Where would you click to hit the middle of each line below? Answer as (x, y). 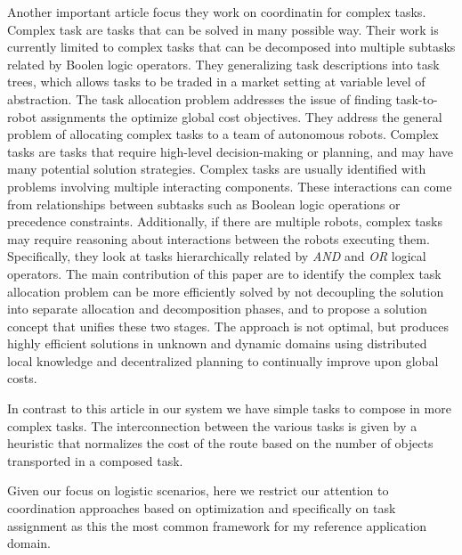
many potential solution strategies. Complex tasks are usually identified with (217, 169)
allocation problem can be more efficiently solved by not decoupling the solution (226, 291)
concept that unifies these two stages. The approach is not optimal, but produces (228, 326)
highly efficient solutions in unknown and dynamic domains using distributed (217, 343)
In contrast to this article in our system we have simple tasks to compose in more (229, 408)
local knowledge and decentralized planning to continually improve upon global (223, 360)
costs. (22, 378)
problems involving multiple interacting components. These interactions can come (230, 186)
